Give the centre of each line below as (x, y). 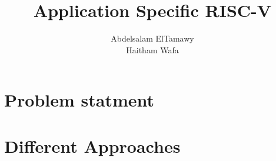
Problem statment (79, 100)
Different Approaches (92, 145)
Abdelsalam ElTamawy (152, 38)
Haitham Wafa (152, 49)
